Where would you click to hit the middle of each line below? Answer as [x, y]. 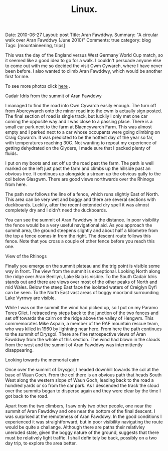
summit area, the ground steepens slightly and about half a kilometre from [82, 231]
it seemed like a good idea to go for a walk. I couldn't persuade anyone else [83, 61]
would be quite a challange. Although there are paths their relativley [75, 427]
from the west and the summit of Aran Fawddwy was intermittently [74, 345]
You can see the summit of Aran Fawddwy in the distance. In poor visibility [82, 220]
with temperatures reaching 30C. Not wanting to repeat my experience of [81, 143]
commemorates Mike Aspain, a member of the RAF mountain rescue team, [82, 324]
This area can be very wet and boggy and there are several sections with [80, 199]
